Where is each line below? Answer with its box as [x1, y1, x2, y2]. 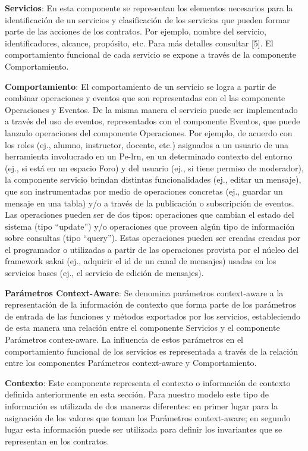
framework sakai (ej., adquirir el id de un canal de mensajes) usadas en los [5, 255, 276, 267]
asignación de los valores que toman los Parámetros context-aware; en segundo [5, 411, 291, 424]
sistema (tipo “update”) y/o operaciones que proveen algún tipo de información [5, 220, 295, 232]
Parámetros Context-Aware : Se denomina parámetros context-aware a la [5, 286, 284, 299]
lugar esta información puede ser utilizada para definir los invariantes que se [5, 423, 282, 436]
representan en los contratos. [5, 434, 109, 447]
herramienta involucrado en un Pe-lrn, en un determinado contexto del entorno [5, 150, 293, 162]
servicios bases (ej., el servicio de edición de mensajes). [5, 267, 204, 279]
